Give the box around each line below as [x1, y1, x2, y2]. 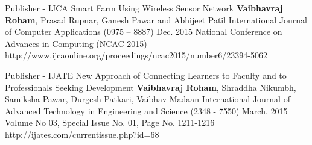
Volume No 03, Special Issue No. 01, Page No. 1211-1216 [5, 116, 215, 129]
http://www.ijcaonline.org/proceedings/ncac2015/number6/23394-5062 [5, 49, 268, 61]
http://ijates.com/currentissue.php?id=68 [5, 128, 159, 140]
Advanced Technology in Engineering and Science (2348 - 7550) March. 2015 [5, 104, 288, 117]
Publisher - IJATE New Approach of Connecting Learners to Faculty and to [5, 69, 287, 81]
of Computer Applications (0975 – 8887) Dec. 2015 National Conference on [5, 25, 282, 38]
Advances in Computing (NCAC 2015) [5, 37, 147, 49]
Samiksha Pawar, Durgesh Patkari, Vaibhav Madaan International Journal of [5, 93, 290, 105]
